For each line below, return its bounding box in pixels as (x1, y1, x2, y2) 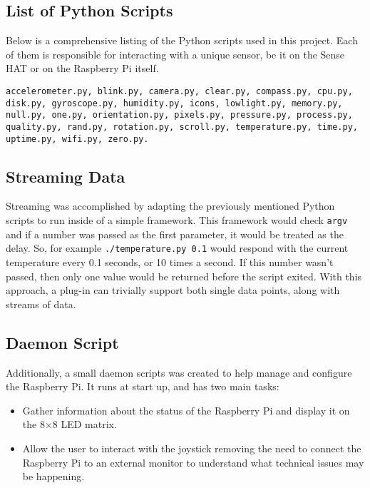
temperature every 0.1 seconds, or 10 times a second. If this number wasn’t (6, 254, 334, 269)
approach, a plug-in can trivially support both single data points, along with (6, 283, 340, 298)
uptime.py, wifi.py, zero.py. (6, 133, 149, 144)
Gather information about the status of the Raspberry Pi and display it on (22, 402, 350, 417)
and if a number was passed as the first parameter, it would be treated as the (6, 226, 344, 241)
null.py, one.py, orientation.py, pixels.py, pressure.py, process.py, (6, 110, 353, 121)
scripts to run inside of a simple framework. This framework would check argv (6, 213, 348, 228)
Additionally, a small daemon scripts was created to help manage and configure (6, 365, 352, 380)
